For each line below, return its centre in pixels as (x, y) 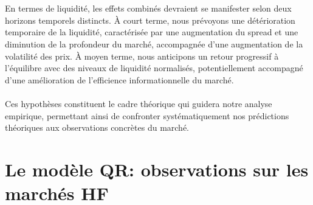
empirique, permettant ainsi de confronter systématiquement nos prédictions (147, 115)
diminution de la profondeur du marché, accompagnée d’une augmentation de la (154, 43)
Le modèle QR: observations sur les (157, 169)
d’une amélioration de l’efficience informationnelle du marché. (119, 79)
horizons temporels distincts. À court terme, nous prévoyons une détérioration (150, 20)
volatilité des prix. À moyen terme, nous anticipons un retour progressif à (142, 56)
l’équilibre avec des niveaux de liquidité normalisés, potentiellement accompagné (154, 68)
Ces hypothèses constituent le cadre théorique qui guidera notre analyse (139, 103)
